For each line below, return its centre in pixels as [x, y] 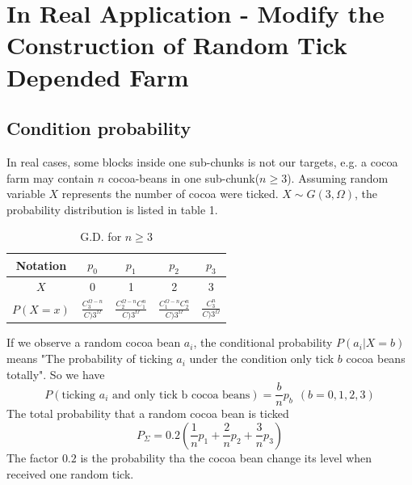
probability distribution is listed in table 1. [112, 209]
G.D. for [101, 236]
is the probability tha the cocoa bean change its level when [226, 457]
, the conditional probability [263, 342]
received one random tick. [70, 473]
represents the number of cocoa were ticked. [170, 194]
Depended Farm [98, 76]
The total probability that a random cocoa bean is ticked [148, 413]
